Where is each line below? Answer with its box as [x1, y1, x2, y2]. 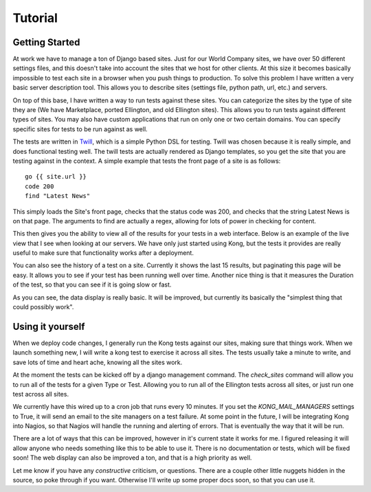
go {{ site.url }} [25, 172, 87, 181]
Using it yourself [12, 320, 85, 333]
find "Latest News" [25, 192, 91, 200]
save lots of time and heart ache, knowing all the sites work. [12, 358, 183, 366]
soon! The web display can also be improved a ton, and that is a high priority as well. [12, 454, 252, 462]
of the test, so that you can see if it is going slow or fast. [12, 280, 172, 289]
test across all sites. [12, 390, 69, 398]
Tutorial [12, 10, 58, 25]
